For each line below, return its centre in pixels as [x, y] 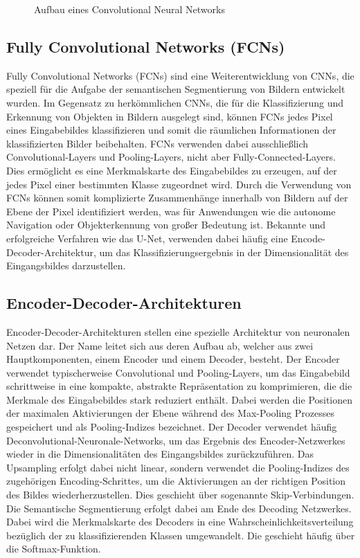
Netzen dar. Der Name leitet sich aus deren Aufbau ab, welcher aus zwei [160, 345]
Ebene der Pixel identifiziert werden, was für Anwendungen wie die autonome [171, 211]
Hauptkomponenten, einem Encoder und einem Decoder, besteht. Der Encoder [173, 359]
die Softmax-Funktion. [54, 549]
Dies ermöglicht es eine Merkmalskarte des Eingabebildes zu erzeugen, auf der [172, 170]
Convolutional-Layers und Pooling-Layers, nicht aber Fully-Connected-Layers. [171, 157]
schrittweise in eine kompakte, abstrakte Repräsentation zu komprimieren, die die [179, 386]
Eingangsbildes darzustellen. [66, 265]
